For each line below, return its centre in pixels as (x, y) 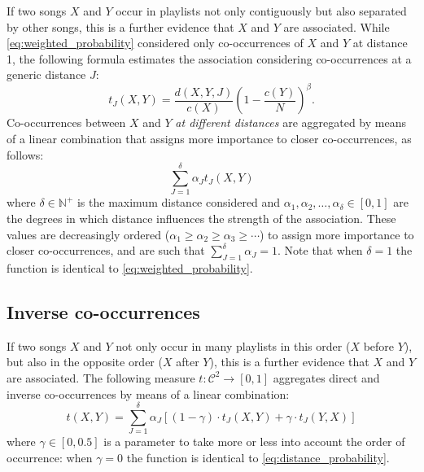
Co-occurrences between (66, 122)
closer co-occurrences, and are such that (106, 250)
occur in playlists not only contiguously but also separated (261, 11)
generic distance (46, 74)
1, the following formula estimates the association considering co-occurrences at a (209, 58)
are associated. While (337, 26)
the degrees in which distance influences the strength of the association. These (201, 218)
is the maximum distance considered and (179, 202)
